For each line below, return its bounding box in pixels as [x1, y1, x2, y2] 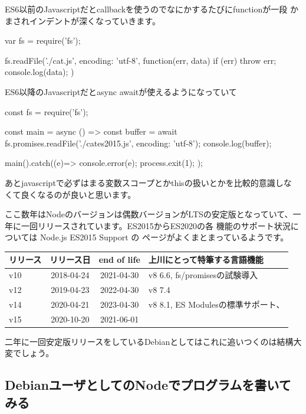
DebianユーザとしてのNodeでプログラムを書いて [5, 376, 291, 394]
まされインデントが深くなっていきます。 [5, 14, 160, 27]
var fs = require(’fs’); [5, 34, 81, 47]
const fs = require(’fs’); [5, 105, 88, 118]
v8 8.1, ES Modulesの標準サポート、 [148, 298, 285, 310]
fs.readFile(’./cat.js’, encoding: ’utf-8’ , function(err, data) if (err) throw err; [5, 54, 277, 66]
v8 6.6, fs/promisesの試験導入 [148, 269, 258, 281]
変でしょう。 [5, 347, 54, 359]
